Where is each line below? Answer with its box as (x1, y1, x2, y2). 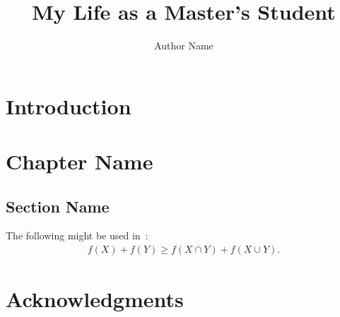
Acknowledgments (6, 285, 184, 313)
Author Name (154, 38, 213, 53)
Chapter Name (6, 147, 153, 176)
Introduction (6, 91, 131, 120)
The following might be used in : (6, 228, 148, 243)
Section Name (6, 195, 110, 217)
